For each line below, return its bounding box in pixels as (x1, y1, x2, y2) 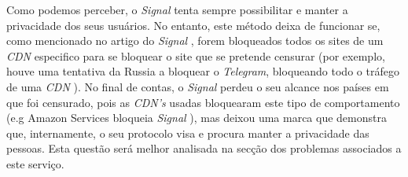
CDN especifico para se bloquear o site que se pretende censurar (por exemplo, (6, 47, 385, 64)
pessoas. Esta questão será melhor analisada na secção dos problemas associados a (6, 140, 402, 157)
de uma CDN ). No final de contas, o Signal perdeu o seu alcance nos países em (6, 78, 389, 94)
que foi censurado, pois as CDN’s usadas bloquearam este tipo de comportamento (6, 94, 400, 110)
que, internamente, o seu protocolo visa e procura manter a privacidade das (6, 124, 369, 141)
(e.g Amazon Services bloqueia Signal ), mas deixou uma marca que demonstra (6, 109, 387, 126)
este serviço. (6, 155, 64, 171)
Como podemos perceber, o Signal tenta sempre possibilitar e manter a (6, 2, 348, 17)
